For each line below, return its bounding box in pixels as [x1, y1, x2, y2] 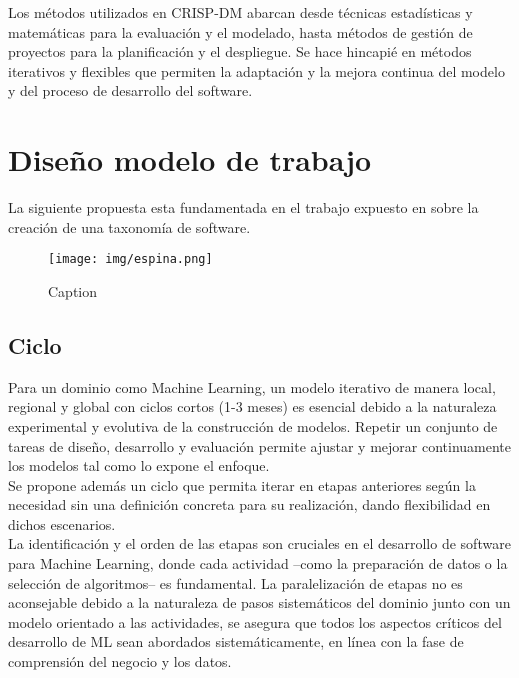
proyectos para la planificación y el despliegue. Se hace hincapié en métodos [8, 41, 472, 62]
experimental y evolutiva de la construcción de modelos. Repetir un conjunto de [8, 415, 498, 436]
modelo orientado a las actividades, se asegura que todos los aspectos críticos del [8, 611, 502, 632]
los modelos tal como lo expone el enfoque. [8, 455, 270, 476]
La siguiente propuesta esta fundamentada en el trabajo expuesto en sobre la [8, 197, 479, 218]
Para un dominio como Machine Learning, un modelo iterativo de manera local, [8, 376, 496, 397]
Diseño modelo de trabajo [8, 139, 372, 180]
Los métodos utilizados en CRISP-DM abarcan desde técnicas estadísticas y [8, 2, 473, 22]
